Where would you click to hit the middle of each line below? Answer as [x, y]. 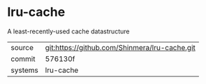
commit [23, 58]
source [22, 47]
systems [24, 70]
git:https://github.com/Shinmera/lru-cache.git [120, 47]
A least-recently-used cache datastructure [68, 31]
